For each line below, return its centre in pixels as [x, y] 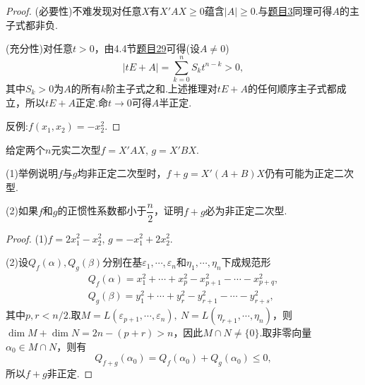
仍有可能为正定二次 [310, 173]
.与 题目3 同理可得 [294, 11]
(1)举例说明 [32, 173]
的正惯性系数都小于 [102, 210]
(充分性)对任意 [39, 48]
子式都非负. [32, 24]
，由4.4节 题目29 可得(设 [147, 48]
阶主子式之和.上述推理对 [161, 88]
